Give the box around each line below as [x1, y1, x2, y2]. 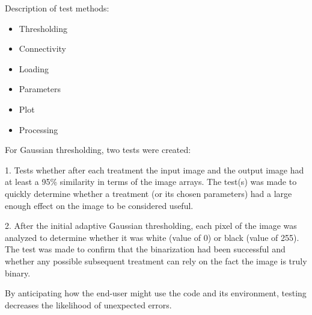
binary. [5, 266, 31, 279]
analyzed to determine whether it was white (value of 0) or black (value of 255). [5, 231, 299, 243]
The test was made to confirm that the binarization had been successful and [5, 243, 286, 255]
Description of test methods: [5, 2, 109, 14]
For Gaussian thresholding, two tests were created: [5, 143, 191, 156]
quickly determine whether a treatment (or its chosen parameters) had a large [5, 187, 292, 199]
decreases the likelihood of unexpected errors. [5, 298, 172, 311]
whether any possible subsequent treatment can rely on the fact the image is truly [5, 254, 307, 267]
